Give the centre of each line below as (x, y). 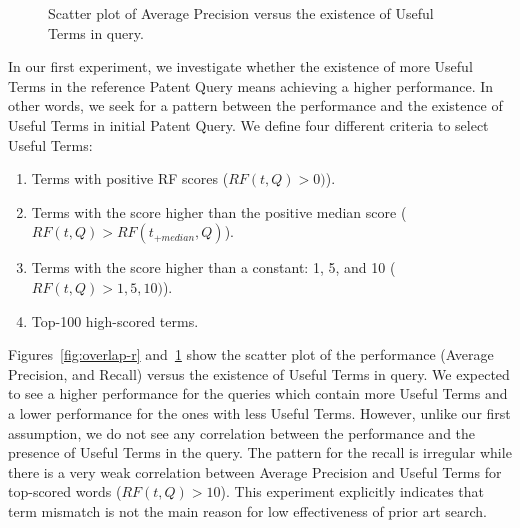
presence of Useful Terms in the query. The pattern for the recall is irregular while (260, 452)
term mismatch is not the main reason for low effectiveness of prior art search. (247, 510)
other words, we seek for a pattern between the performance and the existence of (255, 105)
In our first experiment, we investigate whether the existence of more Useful (240, 66)
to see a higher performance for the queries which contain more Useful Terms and (258, 393)
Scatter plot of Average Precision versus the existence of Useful (241, 13)
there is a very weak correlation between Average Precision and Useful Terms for (255, 471)
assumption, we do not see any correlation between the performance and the (242, 432)
